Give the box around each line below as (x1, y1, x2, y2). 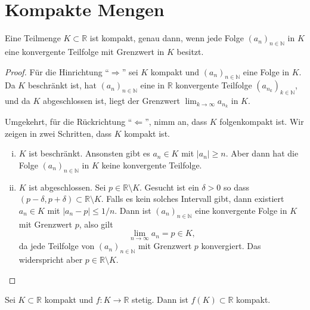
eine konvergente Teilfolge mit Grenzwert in (5, 45, 165, 57)
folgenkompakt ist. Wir (219, 115, 304, 127)
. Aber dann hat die (225, 147, 299, 159)
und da (5, 94, 30, 107)
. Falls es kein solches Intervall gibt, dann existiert (101, 192, 284, 205)
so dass (224, 180, 250, 193)
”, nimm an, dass (145, 115, 207, 127)
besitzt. (176, 45, 204, 57)
